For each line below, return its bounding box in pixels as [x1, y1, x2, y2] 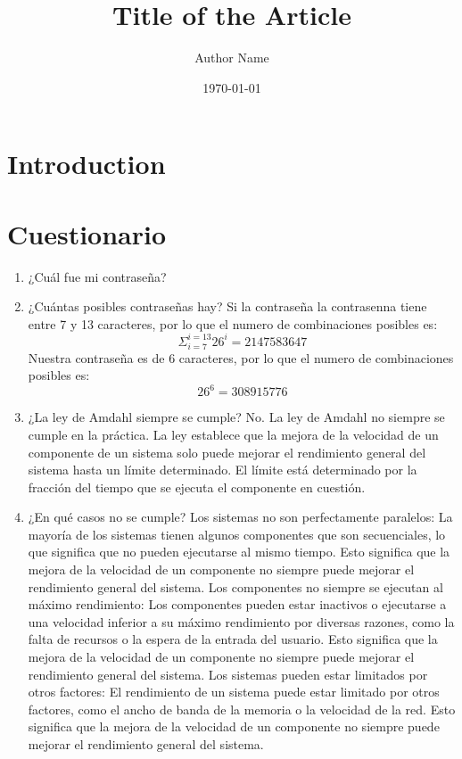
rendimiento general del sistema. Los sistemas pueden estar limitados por [28, 664, 428, 683]
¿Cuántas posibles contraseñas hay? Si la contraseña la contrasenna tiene [28, 297, 427, 316]
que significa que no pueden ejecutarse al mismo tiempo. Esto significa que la [28, 542, 450, 561]
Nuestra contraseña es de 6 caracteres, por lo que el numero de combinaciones [28, 348, 454, 367]
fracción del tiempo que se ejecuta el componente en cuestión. [28, 477, 366, 496]
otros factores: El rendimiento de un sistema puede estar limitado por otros [28, 682, 440, 701]
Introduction [7, 145, 166, 182]
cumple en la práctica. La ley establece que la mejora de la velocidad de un [28, 425, 439, 443]
